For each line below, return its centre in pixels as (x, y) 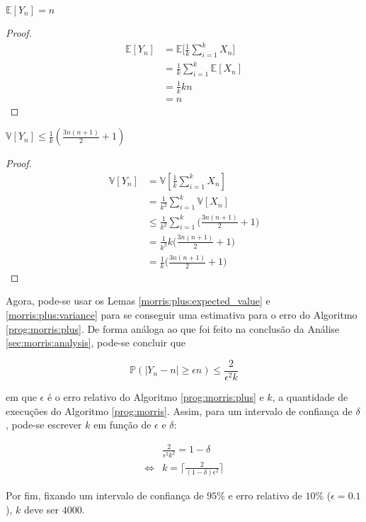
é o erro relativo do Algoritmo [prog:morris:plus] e (155, 396)
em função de (122, 425)
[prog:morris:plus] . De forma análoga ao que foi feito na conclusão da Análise (173, 328)
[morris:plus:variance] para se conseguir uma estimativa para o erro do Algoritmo (182, 315)
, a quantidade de (310, 396)
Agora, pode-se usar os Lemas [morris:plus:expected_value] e (138, 301)
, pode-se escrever (44, 425)
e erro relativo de (265, 495)
